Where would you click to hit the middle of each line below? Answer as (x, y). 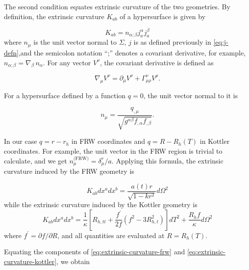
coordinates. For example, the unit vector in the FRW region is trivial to (113, 151)
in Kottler (215, 141)
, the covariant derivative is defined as (157, 62)
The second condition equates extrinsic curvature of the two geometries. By (117, 6)
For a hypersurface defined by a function (65, 95)
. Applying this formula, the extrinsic (167, 160)
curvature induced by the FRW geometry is (69, 171)
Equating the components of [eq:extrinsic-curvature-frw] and (95, 252)
